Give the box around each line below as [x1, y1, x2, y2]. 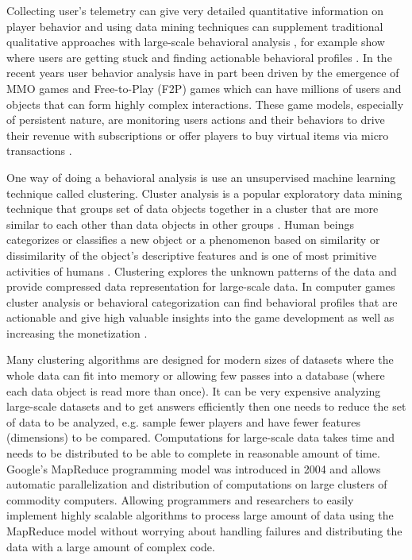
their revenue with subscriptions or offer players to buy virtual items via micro [6, 126, 389, 143]
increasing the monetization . [6, 324, 148, 341]
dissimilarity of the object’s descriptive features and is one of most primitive [6, 246, 377, 263]
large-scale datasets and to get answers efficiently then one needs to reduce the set [6, 398, 406, 415]
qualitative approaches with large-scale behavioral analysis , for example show [6, 33, 385, 50]
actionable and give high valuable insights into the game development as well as [6, 309, 395, 326]
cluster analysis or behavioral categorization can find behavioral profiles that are [6, 293, 398, 310]
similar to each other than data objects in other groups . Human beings [6, 215, 354, 232]
